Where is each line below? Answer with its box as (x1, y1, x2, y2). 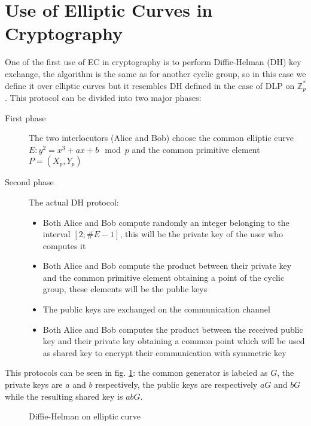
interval (42, 228, 71, 240)
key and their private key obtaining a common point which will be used (42, 335, 305, 347)
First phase (5, 111, 46, 124)
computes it (42, 239, 86, 252)
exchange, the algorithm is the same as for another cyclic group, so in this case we (5, 67, 306, 79)
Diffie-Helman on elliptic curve (29, 410, 141, 422)
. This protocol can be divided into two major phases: (5, 91, 202, 103)
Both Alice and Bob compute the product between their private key (42, 259, 292, 272)
